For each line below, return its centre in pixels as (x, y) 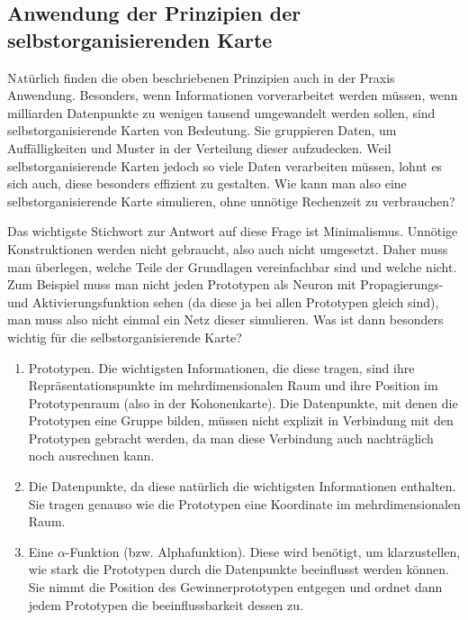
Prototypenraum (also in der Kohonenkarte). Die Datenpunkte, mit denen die (243, 402)
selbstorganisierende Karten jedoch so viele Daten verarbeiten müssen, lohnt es (225, 165)
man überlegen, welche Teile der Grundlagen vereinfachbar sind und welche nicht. (232, 266)
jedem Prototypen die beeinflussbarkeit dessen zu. (166, 604)
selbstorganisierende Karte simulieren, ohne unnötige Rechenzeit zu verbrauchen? (231, 201)
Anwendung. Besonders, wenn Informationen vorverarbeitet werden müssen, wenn (233, 95)
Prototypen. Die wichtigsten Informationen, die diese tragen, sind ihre (221, 367)
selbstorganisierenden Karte (140, 39)
